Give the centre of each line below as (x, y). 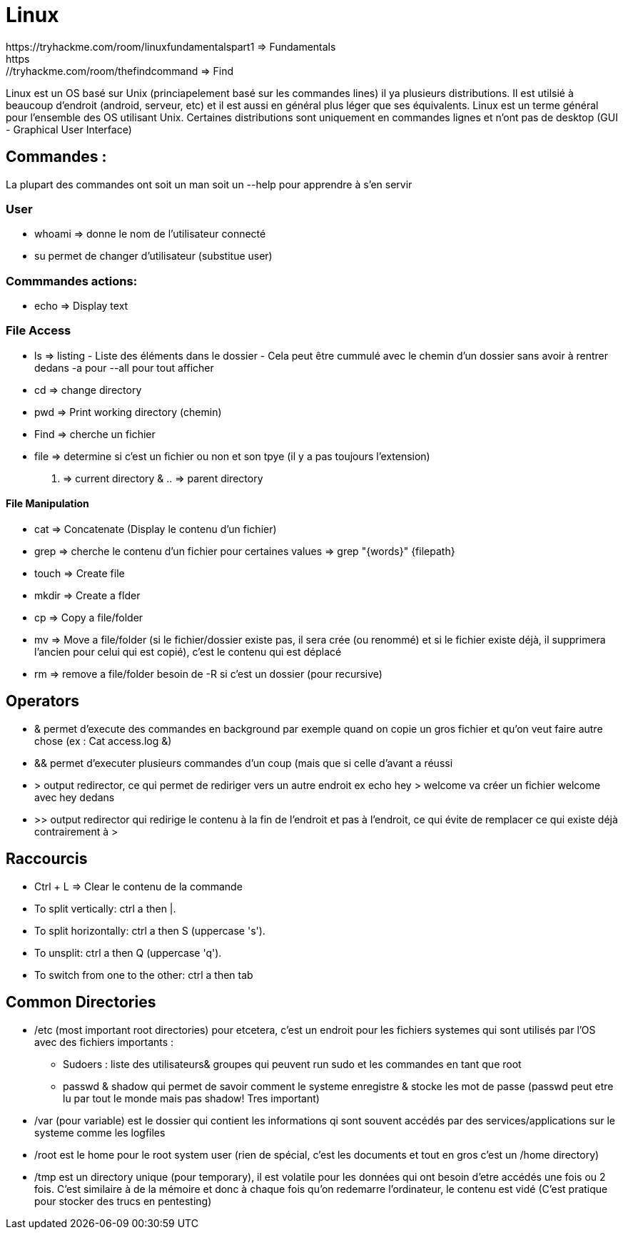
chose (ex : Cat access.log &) (103, 741)
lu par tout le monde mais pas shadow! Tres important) (191, 1098)
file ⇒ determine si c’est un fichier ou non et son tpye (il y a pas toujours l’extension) (232, 456)
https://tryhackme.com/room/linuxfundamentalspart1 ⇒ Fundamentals (171, 46)
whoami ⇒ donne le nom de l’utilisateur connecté (150, 234)
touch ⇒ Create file (80, 574)
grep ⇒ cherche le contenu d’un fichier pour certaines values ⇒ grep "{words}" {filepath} (245, 552)
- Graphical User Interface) (69, 129)
